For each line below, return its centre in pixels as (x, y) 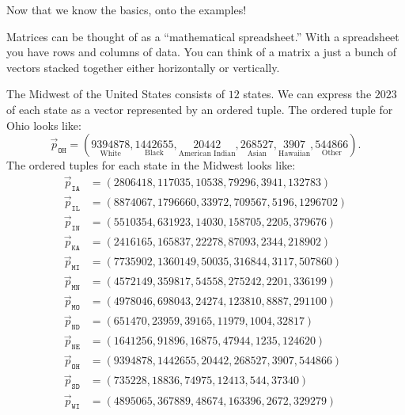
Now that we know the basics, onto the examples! (127, 10)
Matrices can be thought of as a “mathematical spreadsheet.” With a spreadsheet (203, 36)
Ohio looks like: (44, 125)
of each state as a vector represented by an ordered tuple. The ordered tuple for (200, 109)
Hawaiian (295, 153)
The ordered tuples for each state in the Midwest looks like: (151, 165)
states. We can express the (307, 94)
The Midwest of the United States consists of (116, 94)
